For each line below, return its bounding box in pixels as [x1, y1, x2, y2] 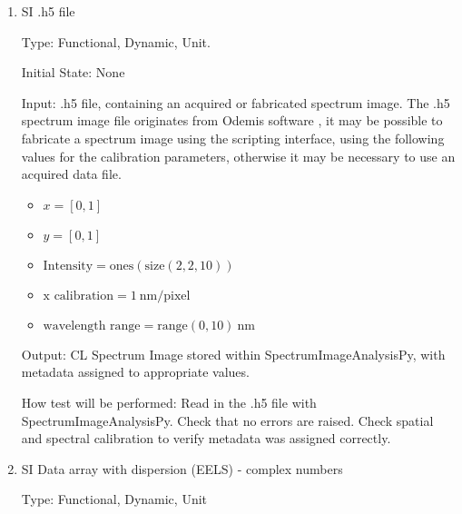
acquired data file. [21, 164, 122, 183]
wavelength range [43, 319, 141, 332]
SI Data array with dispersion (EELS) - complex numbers [21, 459, 343, 478]
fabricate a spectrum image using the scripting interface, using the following [21, 128, 445, 147]
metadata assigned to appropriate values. [21, 362, 250, 381]
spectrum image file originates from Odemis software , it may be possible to [21, 111, 443, 130]
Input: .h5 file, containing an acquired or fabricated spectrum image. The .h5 [21, 93, 450, 112]
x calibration [43, 289, 114, 302]
